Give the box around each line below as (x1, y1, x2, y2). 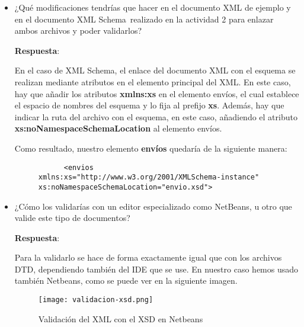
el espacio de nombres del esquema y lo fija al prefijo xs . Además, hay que (14, 99, 284, 111)
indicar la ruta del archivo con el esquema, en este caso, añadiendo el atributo (14, 110, 297, 123)
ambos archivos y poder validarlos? (14, 24, 142, 37)
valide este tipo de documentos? (14, 211, 130, 224)
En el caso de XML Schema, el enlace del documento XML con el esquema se (14, 64, 296, 76)
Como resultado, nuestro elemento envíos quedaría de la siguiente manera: (14, 142, 287, 154)
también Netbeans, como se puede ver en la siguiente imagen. (14, 274, 238, 287)
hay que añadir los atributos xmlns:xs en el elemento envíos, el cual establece (14, 87, 299, 100)
